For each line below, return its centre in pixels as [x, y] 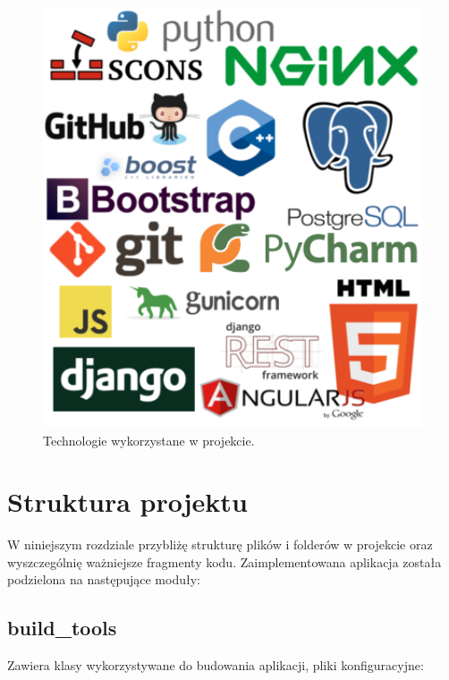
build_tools [62, 628]
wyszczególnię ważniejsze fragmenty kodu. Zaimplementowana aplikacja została [224, 561]
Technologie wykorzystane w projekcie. [149, 440]
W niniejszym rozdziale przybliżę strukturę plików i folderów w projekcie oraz [220, 544]
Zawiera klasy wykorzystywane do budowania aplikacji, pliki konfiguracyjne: [216, 665]
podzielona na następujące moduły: [104, 579]
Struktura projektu [127, 501]
